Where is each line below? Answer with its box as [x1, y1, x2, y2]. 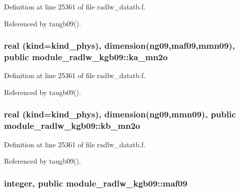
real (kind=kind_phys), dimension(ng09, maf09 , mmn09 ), [4, 39, 235, 52]
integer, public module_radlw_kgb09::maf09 [4, 177, 188, 189]
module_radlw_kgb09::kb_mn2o [4, 119, 140, 132]
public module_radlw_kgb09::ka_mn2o [4, 51, 168, 63]
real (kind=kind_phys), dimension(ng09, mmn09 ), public [4, 108, 236, 120]
